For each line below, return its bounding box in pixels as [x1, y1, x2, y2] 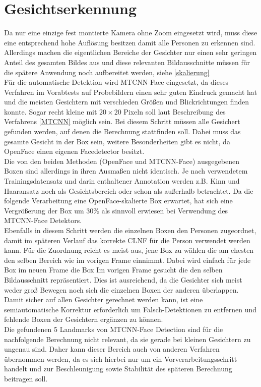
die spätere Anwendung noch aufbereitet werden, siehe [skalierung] [4, 67, 210, 77]
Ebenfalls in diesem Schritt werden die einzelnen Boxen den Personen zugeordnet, [4, 225, 256, 235]
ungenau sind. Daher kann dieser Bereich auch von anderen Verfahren [4, 344, 220, 354]
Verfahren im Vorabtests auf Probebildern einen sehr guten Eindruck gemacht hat [4, 86, 257, 97]
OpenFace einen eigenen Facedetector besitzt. [4, 146, 145, 156]
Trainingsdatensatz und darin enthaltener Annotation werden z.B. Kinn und [4, 176, 240, 186]
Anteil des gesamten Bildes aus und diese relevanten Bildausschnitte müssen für [4, 57, 250, 67]
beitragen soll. [4, 373, 48, 383]
